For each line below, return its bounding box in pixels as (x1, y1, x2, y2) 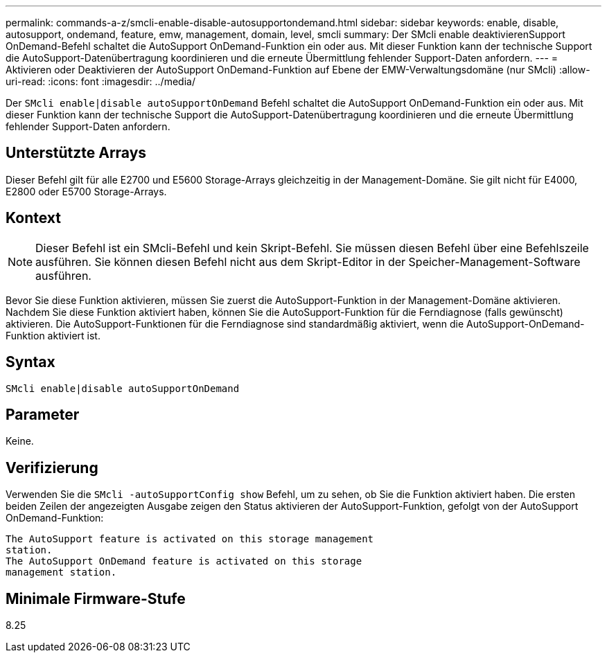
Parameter (6, 405, 80, 423)
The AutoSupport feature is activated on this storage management (6, 533, 374, 545)
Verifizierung (6, 459, 98, 477)
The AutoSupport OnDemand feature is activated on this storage (6, 555, 362, 567)
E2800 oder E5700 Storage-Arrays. (6, 185, 167, 197)
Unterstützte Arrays (6, 144, 147, 162)
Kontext (6, 209, 61, 227)
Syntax (6, 353, 55, 371)
